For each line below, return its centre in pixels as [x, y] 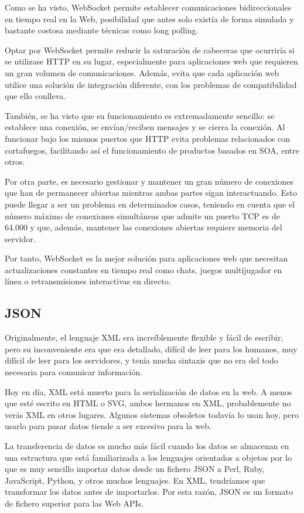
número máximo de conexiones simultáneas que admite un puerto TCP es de [142, 215]
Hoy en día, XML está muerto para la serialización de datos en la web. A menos [148, 391]
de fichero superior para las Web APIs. [74, 503]
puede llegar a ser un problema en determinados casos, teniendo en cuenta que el [150, 204]
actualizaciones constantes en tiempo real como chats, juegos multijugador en [144, 269]
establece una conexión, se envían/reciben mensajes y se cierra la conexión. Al [145, 127]
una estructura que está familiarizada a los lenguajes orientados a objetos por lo [148, 457]
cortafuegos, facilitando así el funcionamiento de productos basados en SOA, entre [152, 150]
